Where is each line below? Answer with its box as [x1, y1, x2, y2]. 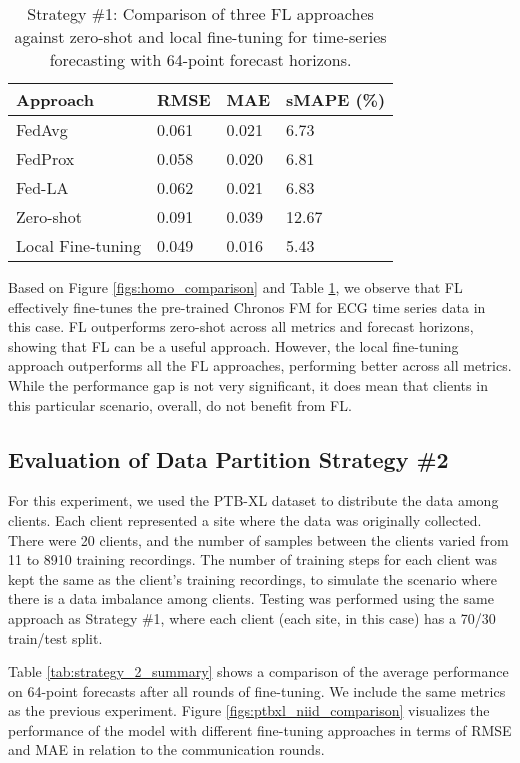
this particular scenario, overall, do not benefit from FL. [8, 394, 352, 415]
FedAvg [16, 118, 68, 141]
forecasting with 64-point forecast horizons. [49, 48, 352, 71]
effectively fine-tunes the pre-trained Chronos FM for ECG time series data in [8, 296, 486, 317]
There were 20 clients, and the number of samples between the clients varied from [8, 529, 509, 550]
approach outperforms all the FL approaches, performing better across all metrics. [8, 355, 512, 376]
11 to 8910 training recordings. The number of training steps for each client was [8, 549, 497, 570]
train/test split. [8, 627, 103, 648]
